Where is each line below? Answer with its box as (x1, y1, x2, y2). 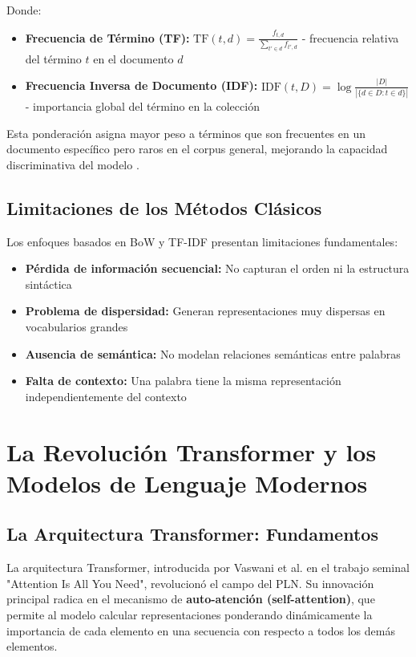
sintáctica (25, 275, 72, 292)
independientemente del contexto (25, 387, 187, 404)
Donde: (6, 2, 42, 18)
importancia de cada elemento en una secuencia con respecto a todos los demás (6, 622, 395, 639)
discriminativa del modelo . (6, 156, 139, 172)
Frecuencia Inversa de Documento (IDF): (25, 77, 258, 94)
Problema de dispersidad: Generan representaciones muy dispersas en (25, 302, 386, 319)
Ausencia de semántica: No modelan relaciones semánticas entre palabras (25, 345, 401, 362)
